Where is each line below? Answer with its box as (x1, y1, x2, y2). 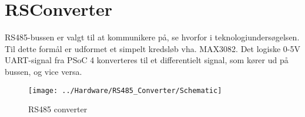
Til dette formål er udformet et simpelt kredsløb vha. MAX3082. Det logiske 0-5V (5, 42, 301, 54)
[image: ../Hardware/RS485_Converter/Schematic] (28, 86, 222, 95)
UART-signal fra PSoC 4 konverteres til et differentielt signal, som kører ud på (5, 54, 289, 66)
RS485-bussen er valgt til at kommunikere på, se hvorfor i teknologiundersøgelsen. (5, 31, 300, 43)
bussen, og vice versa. (5, 65, 82, 77)
